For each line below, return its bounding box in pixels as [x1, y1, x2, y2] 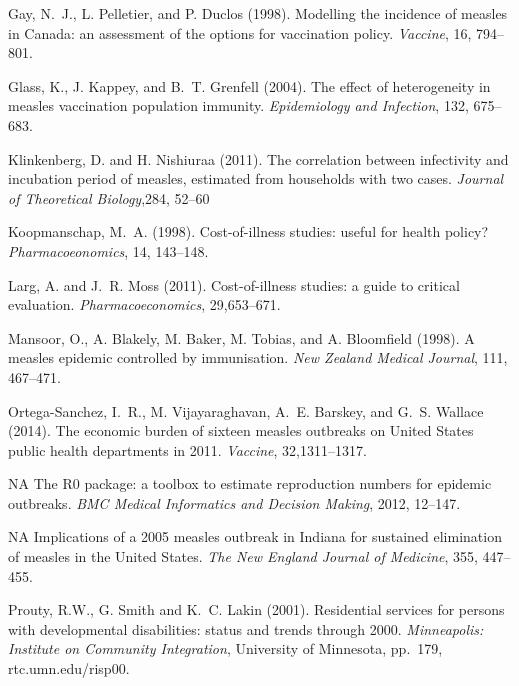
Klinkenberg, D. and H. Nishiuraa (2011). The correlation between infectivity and [8, 148, 509, 169]
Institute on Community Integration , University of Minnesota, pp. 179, [8, 638, 443, 659]
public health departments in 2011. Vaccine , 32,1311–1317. [8, 439, 367, 460]
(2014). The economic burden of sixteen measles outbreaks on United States [8, 420, 474, 441]
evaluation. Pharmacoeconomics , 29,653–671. [8, 294, 281, 315]
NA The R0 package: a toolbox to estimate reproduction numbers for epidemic [8, 473, 492, 494]
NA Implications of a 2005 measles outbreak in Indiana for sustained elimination [8, 526, 502, 547]
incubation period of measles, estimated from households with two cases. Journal [8, 168, 504, 189]
